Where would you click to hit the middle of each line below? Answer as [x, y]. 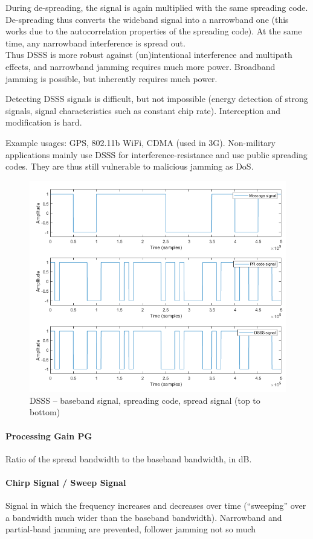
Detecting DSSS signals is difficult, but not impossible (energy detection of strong [157, 99]
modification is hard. [44, 122]
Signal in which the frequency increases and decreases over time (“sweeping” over [156, 506]
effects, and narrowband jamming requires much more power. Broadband [140, 66]
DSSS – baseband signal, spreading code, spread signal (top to [145, 400]
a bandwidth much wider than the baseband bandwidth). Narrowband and [144, 517]
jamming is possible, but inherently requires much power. [111, 78]
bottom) [45, 412]
